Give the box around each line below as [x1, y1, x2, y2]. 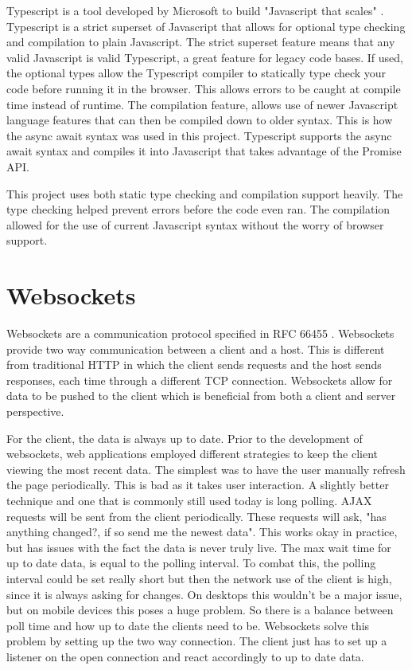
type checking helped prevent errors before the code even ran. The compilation [6, 201, 391, 217]
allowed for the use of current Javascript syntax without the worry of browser [6, 216, 384, 233]
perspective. [6, 403, 64, 419]
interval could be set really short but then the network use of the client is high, [6, 570, 392, 586]
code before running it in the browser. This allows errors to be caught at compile [6, 80, 401, 96]
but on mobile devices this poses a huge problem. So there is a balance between [6, 601, 394, 618]
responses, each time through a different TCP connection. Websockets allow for [6, 371, 393, 388]
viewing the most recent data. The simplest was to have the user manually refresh [6, 460, 406, 477]
